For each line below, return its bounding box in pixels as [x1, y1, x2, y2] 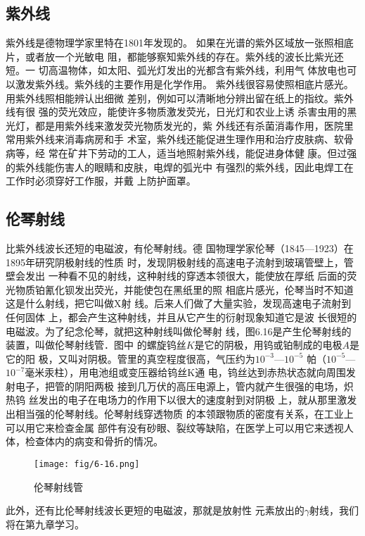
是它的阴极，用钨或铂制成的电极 [194, 337, 342, 352]
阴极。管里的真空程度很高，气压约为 [87, 351, 255, 366]
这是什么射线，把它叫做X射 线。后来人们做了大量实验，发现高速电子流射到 [6, 296, 352, 311]
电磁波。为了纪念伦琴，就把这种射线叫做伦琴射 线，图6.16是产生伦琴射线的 [6, 323, 352, 338]
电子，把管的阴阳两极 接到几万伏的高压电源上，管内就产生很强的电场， [15, 378, 344, 393]
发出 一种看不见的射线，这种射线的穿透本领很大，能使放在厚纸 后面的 [25, 268, 347, 283]
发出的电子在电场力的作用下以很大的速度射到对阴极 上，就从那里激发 [38, 392, 357, 407]
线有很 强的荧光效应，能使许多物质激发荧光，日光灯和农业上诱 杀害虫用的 [6, 104, 347, 119]
